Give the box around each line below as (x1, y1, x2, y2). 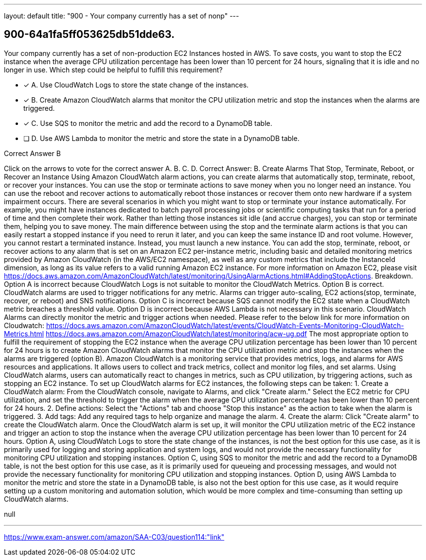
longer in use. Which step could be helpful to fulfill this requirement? (4, 65, 223, 74)
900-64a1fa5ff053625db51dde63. (4, 28, 175, 41)
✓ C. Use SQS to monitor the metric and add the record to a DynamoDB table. (23, 119, 272, 127)
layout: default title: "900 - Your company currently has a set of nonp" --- (4, 12, 239, 20)
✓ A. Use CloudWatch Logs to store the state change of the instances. (23, 80, 249, 89)
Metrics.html (4, 329, 44, 338)
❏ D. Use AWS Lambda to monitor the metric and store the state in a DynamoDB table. (23, 134, 300, 142)
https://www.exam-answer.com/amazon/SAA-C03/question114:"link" (4, 532, 225, 541)
